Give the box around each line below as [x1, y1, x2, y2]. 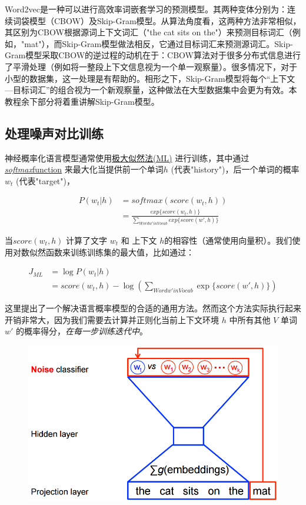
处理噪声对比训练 [5, 124, 104, 142]
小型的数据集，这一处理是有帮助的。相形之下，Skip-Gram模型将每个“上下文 [5, 72, 295, 84]
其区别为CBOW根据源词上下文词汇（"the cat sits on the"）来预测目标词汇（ [5, 26, 292, 38]
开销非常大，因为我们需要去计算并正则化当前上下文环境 [5, 313, 219, 325]
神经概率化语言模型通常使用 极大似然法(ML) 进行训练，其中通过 [5, 151, 250, 164]
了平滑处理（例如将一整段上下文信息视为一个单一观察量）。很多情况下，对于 [5, 60, 297, 72]
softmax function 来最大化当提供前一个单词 [5, 163, 164, 175]
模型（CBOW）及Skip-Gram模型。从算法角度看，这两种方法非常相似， [29, 14, 301, 26]
